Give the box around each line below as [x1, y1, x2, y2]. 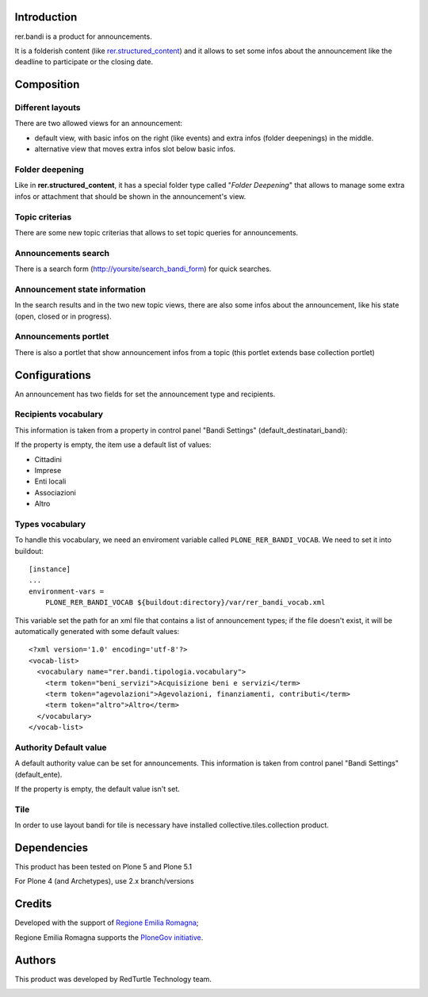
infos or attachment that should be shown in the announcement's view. [14, 191, 246, 201]
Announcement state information [14, 284, 146, 295]
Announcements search [14, 247, 110, 258]
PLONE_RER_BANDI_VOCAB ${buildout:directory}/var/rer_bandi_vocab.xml [44, 598, 326, 607]
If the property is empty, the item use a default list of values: [14, 440, 212, 449]
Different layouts [14, 102, 81, 113]
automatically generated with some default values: [14, 626, 180, 636]
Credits [14, 897, 52, 911]
